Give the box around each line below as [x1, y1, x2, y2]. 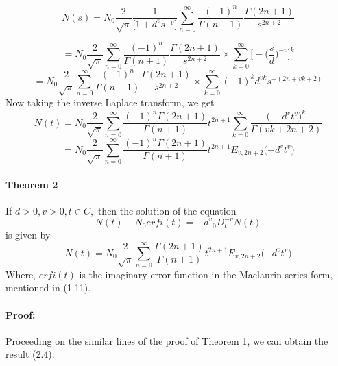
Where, [5, 267, 36, 281]
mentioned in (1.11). [5, 280, 91, 295]
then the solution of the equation [97, 204, 237, 218]
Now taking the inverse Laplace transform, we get [5, 95, 215, 109]
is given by [5, 228, 51, 242]
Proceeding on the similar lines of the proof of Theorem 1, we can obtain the [5, 333, 328, 347]
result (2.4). [5, 347, 55, 361]
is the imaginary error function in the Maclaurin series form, [79, 267, 333, 281]
